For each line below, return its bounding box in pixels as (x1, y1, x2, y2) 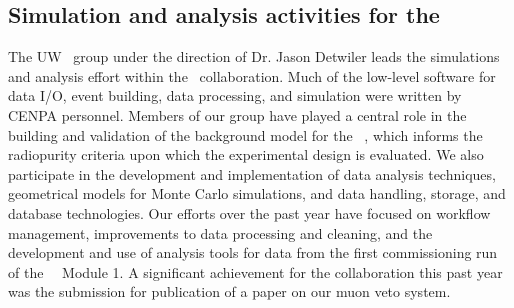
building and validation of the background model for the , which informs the (8, 124, 483, 145)
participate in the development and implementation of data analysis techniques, (8, 163, 496, 184)
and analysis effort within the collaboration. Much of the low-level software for (8, 65, 496, 86)
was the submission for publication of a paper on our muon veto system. (8, 281, 451, 302)
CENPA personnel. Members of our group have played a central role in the (8, 104, 467, 125)
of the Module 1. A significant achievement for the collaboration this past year (8, 261, 503, 282)
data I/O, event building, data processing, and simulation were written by (8, 85, 462, 106)
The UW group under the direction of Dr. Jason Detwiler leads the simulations (8, 46, 500, 67)
